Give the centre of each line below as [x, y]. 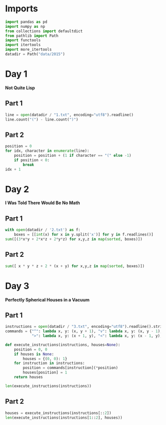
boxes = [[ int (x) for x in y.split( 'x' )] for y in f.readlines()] [84, 235]
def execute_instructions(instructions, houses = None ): [63, 345]
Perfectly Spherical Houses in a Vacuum [47, 300]
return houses [28, 377]
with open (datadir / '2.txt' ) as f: [43, 230]
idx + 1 [13, 169]
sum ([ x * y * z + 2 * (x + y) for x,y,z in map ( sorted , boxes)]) [75, 266]
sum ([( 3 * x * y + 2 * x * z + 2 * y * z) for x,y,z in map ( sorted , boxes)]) [74, 239]
